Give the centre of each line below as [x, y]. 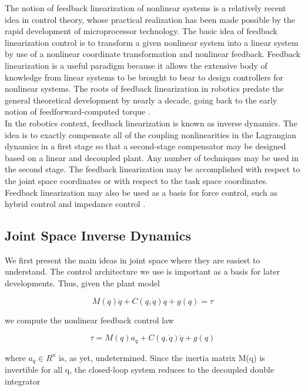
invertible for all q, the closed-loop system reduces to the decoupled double [140, 370]
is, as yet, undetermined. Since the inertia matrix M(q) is [162, 357]
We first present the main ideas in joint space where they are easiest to [133, 260]
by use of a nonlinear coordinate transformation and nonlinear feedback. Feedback [153, 54]
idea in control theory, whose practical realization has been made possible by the [150, 19]
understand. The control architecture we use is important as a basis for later [143, 271]
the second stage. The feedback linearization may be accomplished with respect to [152, 169]
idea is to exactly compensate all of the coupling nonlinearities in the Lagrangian [150, 134]
